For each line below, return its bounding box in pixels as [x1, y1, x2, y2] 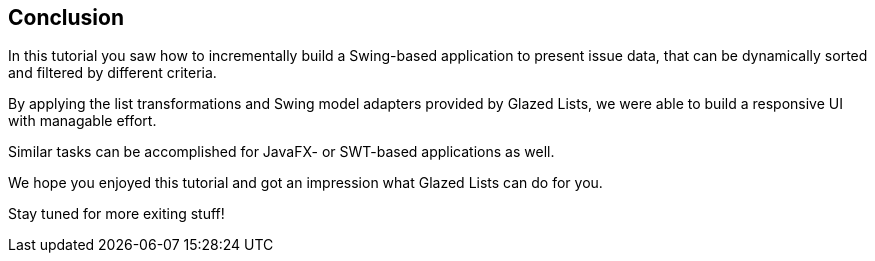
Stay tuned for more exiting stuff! [8, 205, 225, 223]
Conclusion [8, 5, 125, 30]
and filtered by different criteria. [8, 64, 217, 82]
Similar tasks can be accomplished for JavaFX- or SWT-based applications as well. [8, 143, 555, 161]
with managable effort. [8, 112, 157, 130]
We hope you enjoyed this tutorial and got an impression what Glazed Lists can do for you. [8, 174, 603, 192]
